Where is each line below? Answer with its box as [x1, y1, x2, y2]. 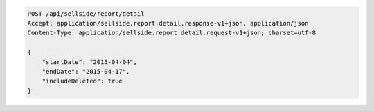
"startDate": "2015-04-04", [42, 58, 138, 65]
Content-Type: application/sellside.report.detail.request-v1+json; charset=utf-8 [27, 29, 317, 37]
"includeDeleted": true [42, 77, 123, 85]
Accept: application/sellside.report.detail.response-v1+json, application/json [27, 19, 309, 27]
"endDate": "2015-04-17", [42, 68, 130, 75]
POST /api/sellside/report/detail [27, 10, 145, 17]
